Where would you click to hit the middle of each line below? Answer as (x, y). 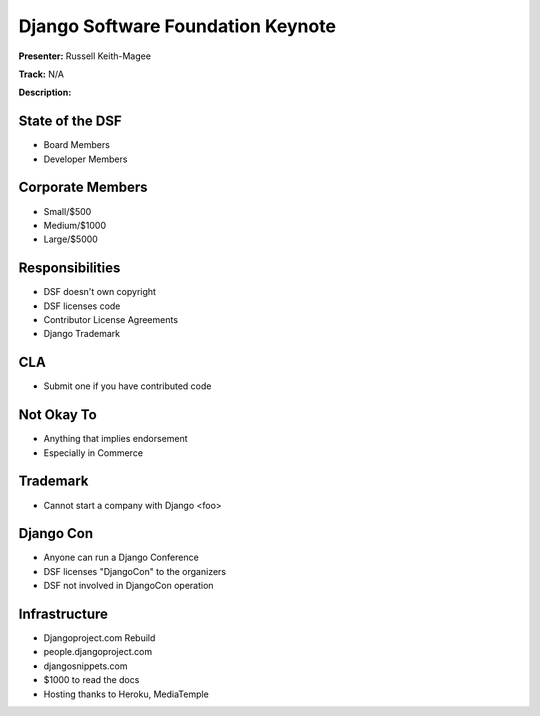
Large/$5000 (71, 239)
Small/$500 (67, 211)
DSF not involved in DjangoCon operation (128, 586)
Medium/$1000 (75, 225)
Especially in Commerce (93, 452)
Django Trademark (81, 334)
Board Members (76, 145)
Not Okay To (57, 415)
